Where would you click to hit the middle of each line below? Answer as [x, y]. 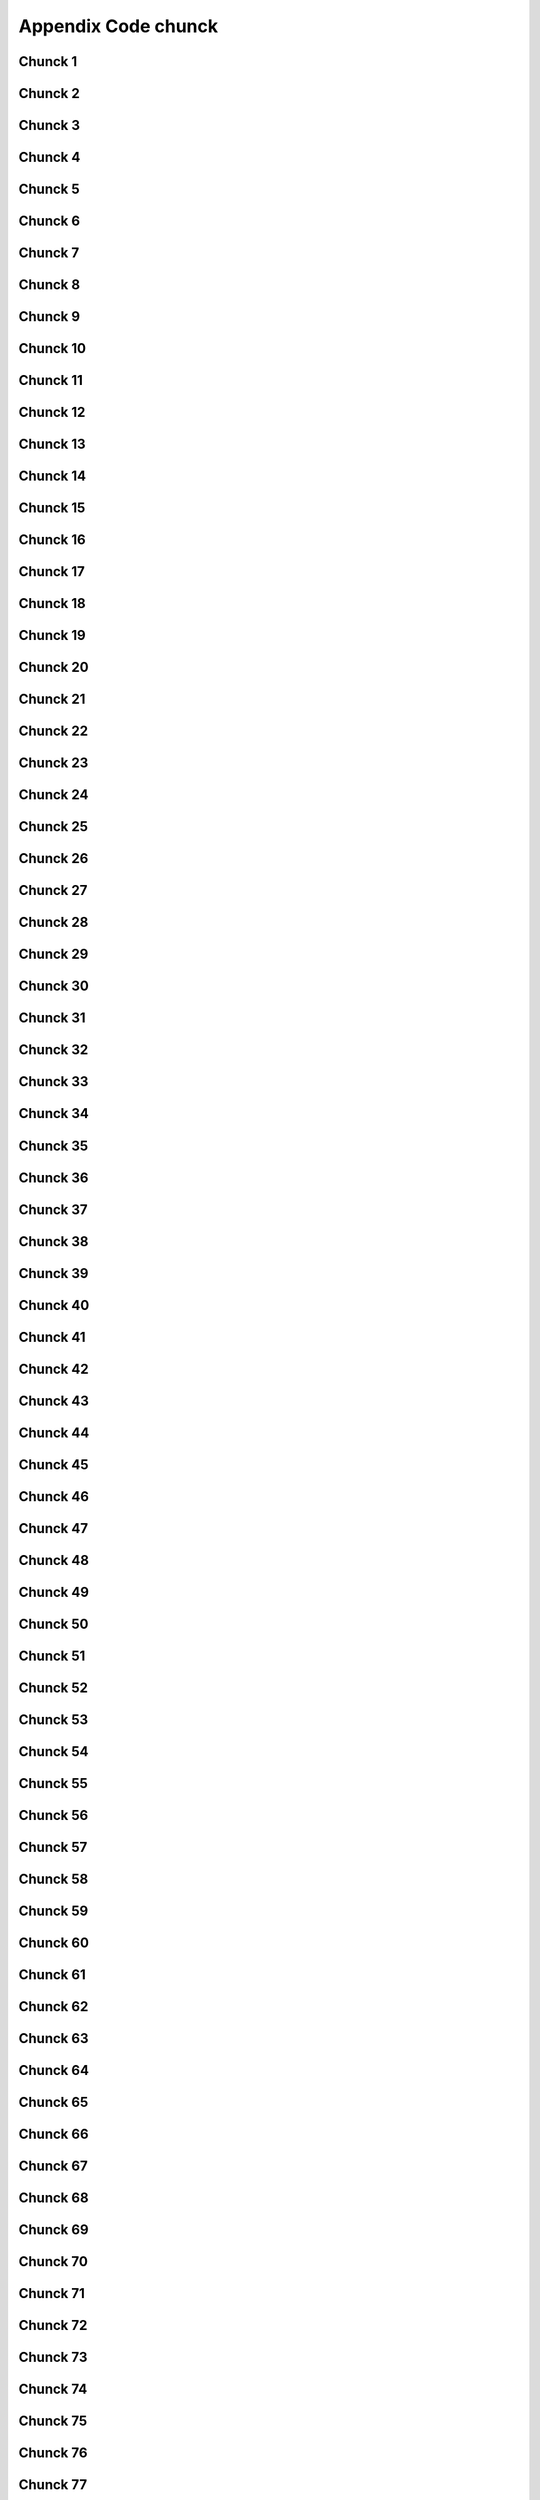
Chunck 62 [53, 2006]
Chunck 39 [53, 1273]
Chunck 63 [53, 2038]
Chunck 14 [52, 476]
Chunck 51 [52, 1655]
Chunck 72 [53, 2325]
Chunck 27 [53, 890]
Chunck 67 [53, 2166]
